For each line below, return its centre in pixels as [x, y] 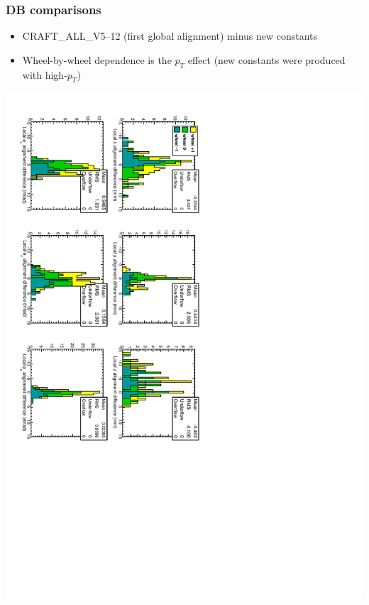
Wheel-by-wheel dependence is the [97, 59]
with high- [45, 74]
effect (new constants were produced [266, 59]
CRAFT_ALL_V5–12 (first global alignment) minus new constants [170, 36]
